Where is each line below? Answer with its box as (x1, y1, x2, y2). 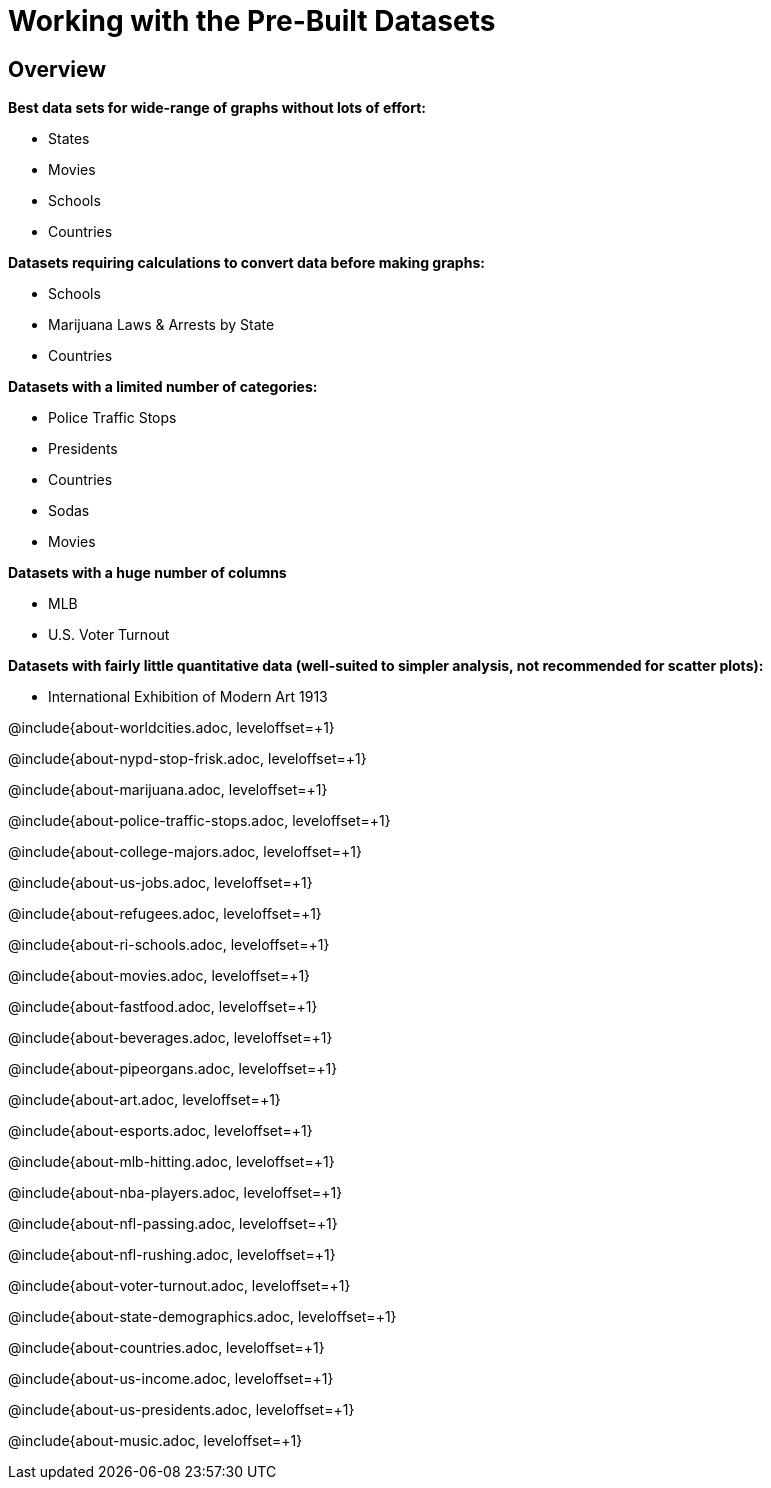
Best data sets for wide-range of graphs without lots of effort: (8, 99, 426, 117)
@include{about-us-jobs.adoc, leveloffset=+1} (8, 874, 313, 892)
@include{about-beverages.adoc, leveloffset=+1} (8, 1029, 333, 1047)
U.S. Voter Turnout (48, 626, 170, 644)
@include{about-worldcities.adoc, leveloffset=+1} (8, 719, 335, 737)
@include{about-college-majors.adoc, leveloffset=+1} (8, 843, 362, 861)
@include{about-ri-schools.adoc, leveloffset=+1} (8, 936, 330, 954)
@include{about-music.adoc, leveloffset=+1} (8, 1432, 303, 1450)
